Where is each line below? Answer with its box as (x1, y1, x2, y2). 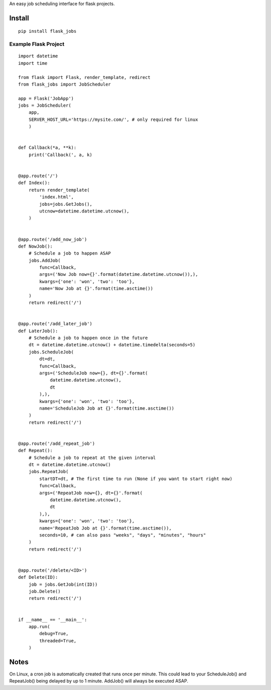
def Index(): (18, 180, 50, 186)
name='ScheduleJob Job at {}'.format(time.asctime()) (39, 405, 175, 411)
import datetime (18, 53, 58, 59)
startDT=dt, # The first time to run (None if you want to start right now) (39, 476, 233, 482)
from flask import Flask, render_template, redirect (18, 74, 151, 80)
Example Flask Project (9, 41, 65, 48)
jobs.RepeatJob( (28, 469, 69, 475)
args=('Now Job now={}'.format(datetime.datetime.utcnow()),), (39, 272, 198, 277)
